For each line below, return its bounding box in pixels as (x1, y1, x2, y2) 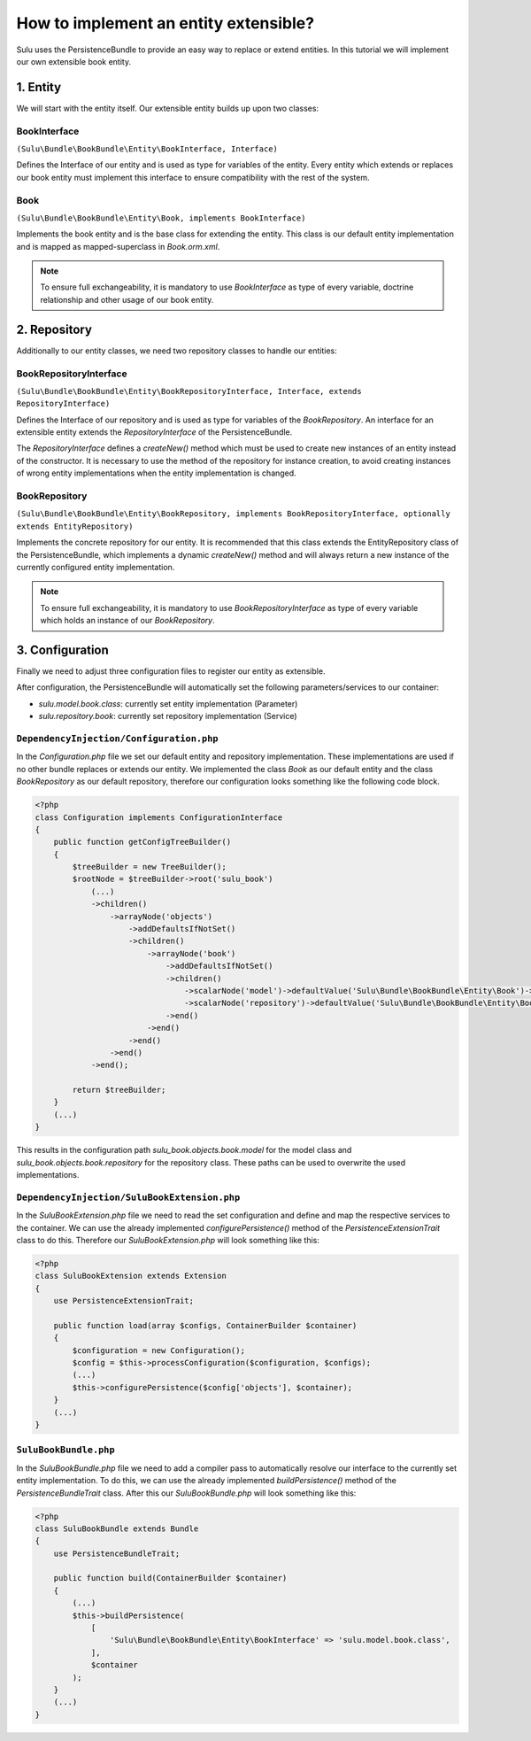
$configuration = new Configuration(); (72, 1345, 245, 1355)
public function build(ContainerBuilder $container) (53, 1573, 288, 1583)
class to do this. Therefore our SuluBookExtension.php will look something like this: (16, 1234, 320, 1245)
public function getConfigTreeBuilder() (53, 837, 232, 847)
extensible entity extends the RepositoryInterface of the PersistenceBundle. (16, 427, 293, 437)
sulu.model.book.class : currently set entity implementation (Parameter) (38, 698, 298, 708)
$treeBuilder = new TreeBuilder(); (72, 862, 227, 872)
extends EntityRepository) (16, 521, 134, 531)
